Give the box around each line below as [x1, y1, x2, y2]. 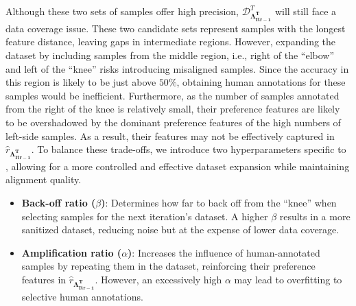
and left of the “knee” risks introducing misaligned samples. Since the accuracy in [5, 61, 349, 75]
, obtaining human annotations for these [176, 75, 346, 89]
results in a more [279, 209, 351, 223]
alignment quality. [5, 172, 82, 187]
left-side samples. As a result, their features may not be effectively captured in [5, 128, 335, 143]
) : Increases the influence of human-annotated [128, 245, 320, 259]
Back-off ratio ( [21, 196, 96, 210]
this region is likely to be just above [5, 75, 156, 89]
